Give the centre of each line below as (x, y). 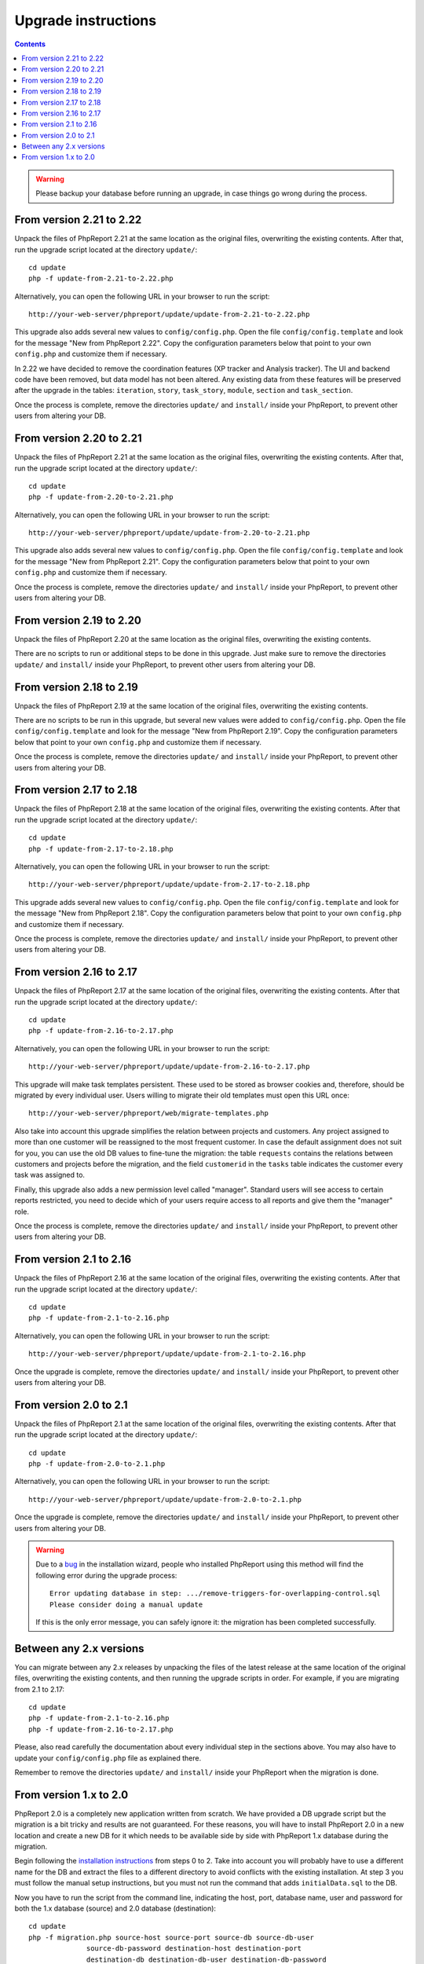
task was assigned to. (50, 1175)
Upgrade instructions (86, 20)
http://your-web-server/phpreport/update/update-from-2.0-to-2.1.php (165, 1499)
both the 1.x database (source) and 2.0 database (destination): (115, 1908)
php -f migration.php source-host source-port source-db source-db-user (171, 1937)
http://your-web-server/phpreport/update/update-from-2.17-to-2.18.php (169, 885)
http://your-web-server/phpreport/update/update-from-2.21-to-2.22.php (169, 315)
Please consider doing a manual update (126, 1604)
